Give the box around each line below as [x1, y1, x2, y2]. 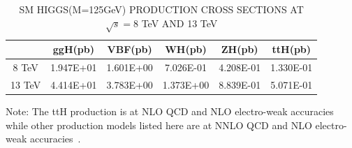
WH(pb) [165, 42, 207, 57]
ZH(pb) [221, 42, 258, 57]
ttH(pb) [272, 42, 311, 57]
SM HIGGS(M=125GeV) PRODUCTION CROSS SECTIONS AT [19, 2, 304, 16]
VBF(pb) [107, 42, 152, 57]
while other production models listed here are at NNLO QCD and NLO [6, 117, 312, 132]
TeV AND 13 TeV [141, 15, 218, 30]
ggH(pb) [52, 42, 94, 57]
